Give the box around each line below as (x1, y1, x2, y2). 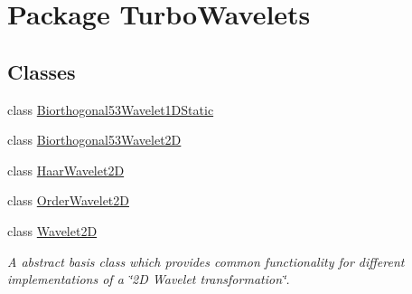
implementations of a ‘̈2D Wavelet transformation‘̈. (7, 270, 290, 289)
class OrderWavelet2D (7, 191, 129, 210)
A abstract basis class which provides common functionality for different (7, 251, 405, 270)
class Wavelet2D (7, 221, 98, 240)
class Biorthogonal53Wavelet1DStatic (7, 100, 214, 119)
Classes (7, 57, 76, 85)
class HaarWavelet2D (7, 160, 125, 179)
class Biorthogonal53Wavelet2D (7, 130, 182, 149)
